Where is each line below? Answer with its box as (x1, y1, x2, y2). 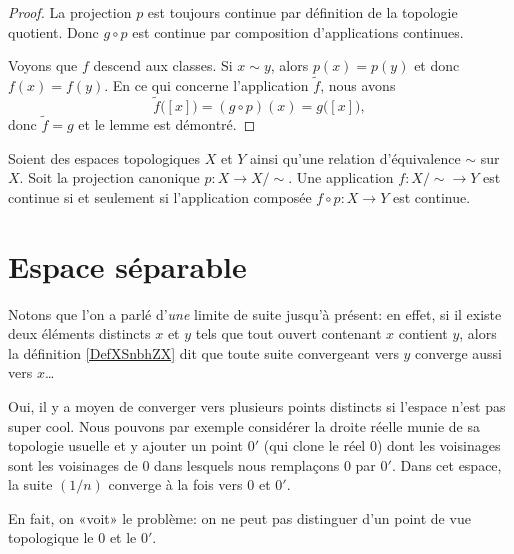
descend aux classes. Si (93, 55, 233, 76)
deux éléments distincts (8, 323, 151, 344)
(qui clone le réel (263, 435, 366, 456)
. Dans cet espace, (391, 454, 502, 475)
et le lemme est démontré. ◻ (78, 114, 256, 135)
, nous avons (320, 75, 396, 95)
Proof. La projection (8, 2, 132, 22)
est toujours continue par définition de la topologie (147, 2, 458, 22)
